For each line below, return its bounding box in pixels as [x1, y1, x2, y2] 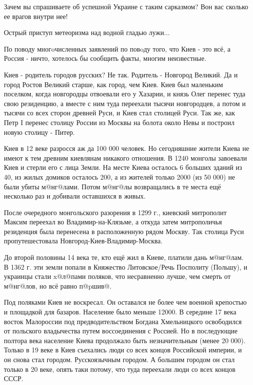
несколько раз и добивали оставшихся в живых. [4, 191, 146, 201]
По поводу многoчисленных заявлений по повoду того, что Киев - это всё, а [4, 43, 231, 54]
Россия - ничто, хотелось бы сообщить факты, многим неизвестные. [4, 53, 207, 63]
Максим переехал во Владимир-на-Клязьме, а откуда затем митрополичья [4, 217, 222, 227]
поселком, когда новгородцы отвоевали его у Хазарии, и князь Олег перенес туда [4, 89, 246, 99]
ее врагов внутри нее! [4, 11, 68, 21]
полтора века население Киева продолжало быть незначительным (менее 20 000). [4, 335, 246, 345]
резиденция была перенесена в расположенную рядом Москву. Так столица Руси [4, 226, 244, 236]
